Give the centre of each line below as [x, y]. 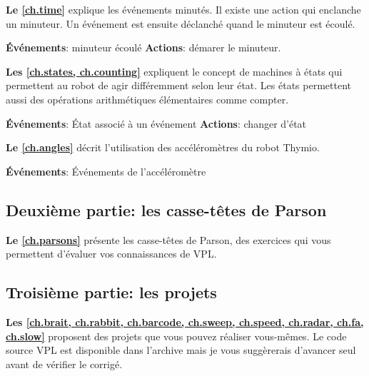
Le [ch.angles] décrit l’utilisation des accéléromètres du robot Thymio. [163, 147]
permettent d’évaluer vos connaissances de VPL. [111, 254]
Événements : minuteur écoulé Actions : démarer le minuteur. [143, 47]
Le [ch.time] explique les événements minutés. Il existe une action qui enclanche [183, 9]
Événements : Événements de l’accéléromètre [106, 171]
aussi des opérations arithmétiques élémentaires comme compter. [147, 99]
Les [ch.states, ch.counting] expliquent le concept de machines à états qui [174, 71]
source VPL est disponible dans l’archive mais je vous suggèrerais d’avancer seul [181, 350]
